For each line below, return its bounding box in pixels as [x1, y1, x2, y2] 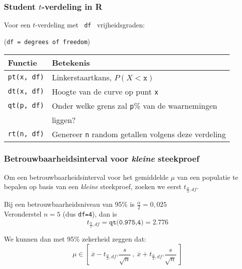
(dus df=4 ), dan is [62, 209, 117, 219]
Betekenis [52, 56, 90, 68]
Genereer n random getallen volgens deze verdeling [52, 128, 226, 140]
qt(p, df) [8, 101, 44, 110]
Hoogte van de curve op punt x [52, 85, 159, 97]
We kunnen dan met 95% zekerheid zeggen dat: [4, 234, 146, 244]
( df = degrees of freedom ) [4, 36, 90, 46]
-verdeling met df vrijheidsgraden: [35, 20, 145, 30]
